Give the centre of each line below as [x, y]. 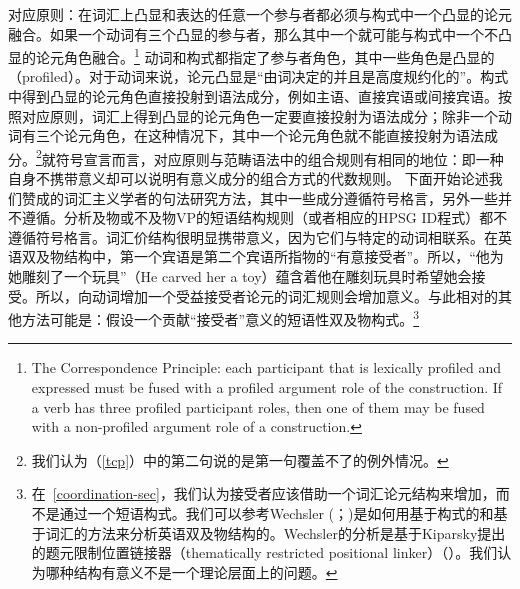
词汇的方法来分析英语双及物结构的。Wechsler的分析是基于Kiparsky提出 [275, 532]
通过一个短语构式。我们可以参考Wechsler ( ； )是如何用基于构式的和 [276, 513]
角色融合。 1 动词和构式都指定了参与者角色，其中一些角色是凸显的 [279, 55]
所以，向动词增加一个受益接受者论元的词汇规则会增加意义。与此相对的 [266, 295]
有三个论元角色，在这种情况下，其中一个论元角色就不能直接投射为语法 [252, 135]
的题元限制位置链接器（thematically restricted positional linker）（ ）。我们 [264, 552]
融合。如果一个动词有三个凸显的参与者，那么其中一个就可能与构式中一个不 [253, 33]
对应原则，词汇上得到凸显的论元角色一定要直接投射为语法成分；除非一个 [259, 115]
